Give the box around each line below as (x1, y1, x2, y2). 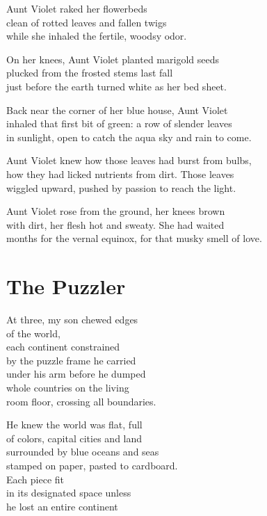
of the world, (6, 325, 60, 340)
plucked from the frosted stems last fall (6, 65, 173, 80)
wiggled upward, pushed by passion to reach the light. (6, 180, 236, 195)
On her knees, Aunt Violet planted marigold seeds (6, 51, 219, 66)
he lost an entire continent (6, 499, 118, 513)
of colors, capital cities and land (6, 430, 143, 445)
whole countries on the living (6, 380, 129, 394)
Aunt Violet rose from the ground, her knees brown (6, 204, 225, 218)
